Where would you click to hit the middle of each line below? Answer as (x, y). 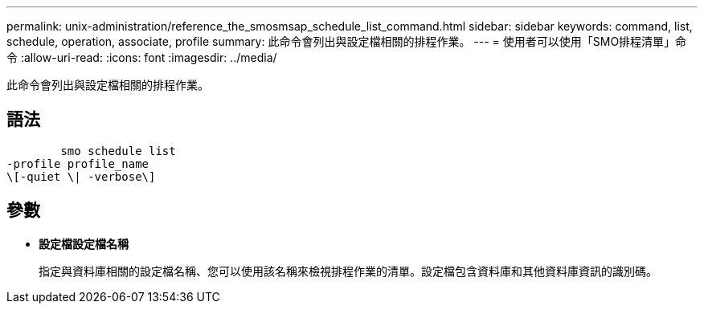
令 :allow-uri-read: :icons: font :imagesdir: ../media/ (142, 57)
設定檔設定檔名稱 (84, 243)
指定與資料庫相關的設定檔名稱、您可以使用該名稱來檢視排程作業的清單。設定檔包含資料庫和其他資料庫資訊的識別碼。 (348, 271)
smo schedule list (118, 151)
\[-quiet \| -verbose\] (81, 176)
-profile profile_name (78, 163)
